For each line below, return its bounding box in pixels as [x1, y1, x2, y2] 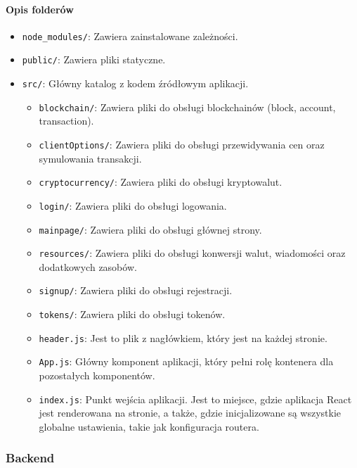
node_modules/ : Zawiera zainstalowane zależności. [22, 28, 238, 43]
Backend [6, 449, 55, 467]
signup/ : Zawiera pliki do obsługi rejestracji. [39, 283, 233, 298]
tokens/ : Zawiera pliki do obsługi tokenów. [39, 307, 226, 322]
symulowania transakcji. [39, 151, 142, 165]
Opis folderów [6, 1, 74, 16]
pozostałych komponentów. [39, 368, 155, 383]
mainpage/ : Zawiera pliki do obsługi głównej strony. [39, 222, 262, 236]
